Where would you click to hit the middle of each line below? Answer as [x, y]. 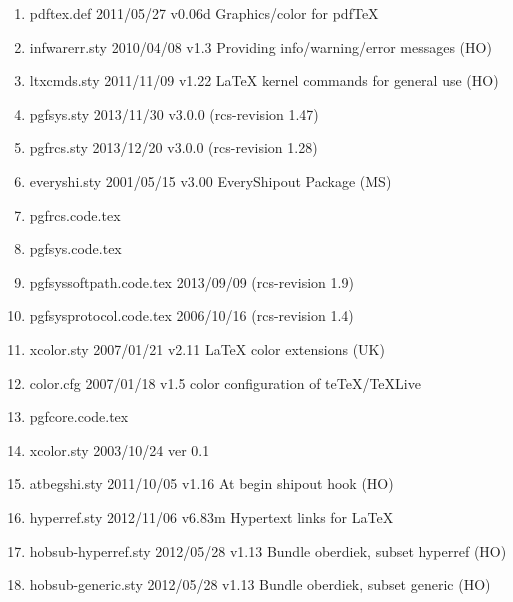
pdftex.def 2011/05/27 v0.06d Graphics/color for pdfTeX [204, 13]
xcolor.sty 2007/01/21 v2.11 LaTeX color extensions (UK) [207, 348]
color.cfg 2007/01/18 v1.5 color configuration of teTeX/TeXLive [225, 382]
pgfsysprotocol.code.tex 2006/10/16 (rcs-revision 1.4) [191, 315]
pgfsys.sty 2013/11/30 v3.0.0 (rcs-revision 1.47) [174, 113]
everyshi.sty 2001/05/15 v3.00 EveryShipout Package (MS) [210, 180]
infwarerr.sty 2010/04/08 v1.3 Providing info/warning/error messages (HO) [260, 46]
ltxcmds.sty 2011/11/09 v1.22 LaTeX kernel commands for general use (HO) [264, 80]
